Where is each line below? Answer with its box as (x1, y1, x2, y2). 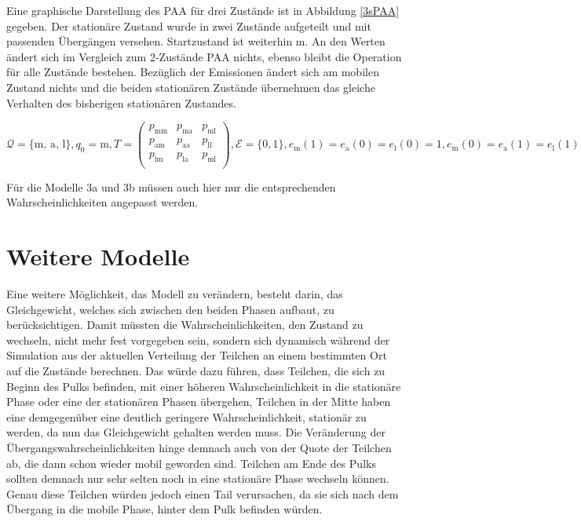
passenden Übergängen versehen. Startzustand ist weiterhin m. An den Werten (6, 33, 386, 49)
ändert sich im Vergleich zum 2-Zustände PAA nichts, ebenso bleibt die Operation (6, 48, 402, 64)
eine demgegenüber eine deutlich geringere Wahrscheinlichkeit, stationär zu (6, 408, 367, 425)
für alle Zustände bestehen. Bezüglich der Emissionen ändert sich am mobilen (6, 64, 379, 80)
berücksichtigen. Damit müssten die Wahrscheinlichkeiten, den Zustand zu (6, 316, 364, 333)
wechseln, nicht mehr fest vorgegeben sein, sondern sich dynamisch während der (6, 331, 390, 348)
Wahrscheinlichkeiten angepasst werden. (6, 194, 199, 210)
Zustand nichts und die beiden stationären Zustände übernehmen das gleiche (6, 78, 375, 95)
